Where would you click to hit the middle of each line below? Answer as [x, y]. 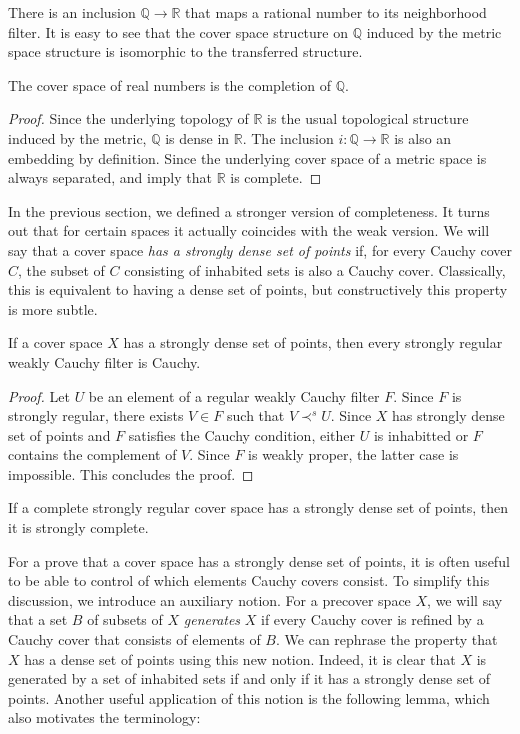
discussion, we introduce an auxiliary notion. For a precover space [209, 599]
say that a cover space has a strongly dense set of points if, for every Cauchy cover [260, 249]
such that [256, 415]
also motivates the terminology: [104, 717]
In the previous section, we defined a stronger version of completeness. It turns [249, 210]
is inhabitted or [421, 434]
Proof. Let [39, 395]
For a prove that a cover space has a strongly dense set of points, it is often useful [259, 560]
